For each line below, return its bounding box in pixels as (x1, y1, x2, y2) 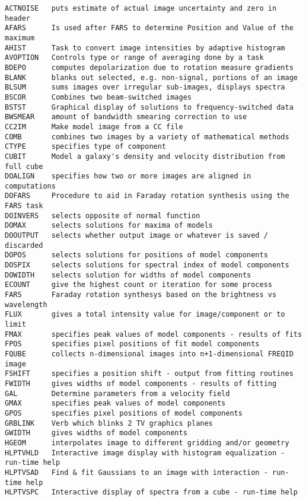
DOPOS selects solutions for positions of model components (5, 251, 268, 260)
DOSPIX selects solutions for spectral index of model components (5, 261, 289, 270)
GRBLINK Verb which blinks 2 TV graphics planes (5, 419, 213, 427)
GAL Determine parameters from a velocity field (5, 389, 230, 398)
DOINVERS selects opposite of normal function (5, 211, 200, 220)
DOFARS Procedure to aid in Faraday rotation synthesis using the (5, 192, 289, 200)
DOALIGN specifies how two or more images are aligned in (5, 172, 251, 181)
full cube (5, 162, 43, 171)
